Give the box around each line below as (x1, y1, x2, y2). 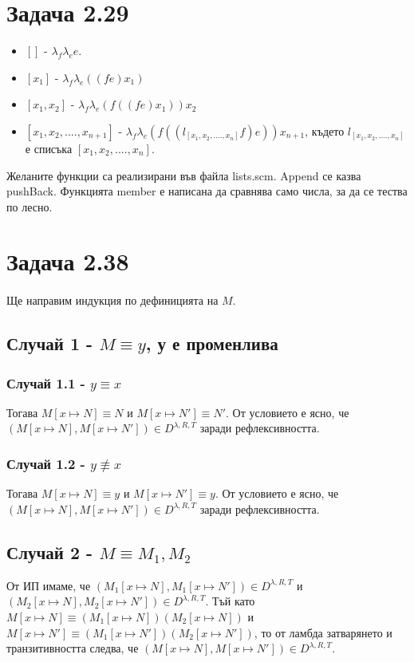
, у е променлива (145, 331, 278, 356)
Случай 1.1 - (6, 372, 85, 392)
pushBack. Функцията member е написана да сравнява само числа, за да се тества (6, 183, 408, 199)
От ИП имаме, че (6, 577, 91, 593)
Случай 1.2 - (6, 453, 85, 473)
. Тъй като (205, 593, 255, 609)
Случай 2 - (6, 539, 93, 564)
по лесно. (6, 198, 53, 215)
